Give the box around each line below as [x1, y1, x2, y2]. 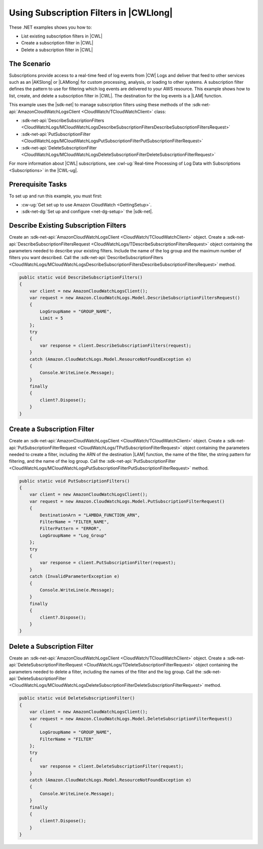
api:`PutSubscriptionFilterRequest [9, 445, 76, 451]
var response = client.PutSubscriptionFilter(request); [39, 560, 176, 566]
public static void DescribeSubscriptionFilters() [19, 274, 143, 280]
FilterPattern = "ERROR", [39, 526, 102, 531]
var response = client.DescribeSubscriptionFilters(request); [39, 342, 192, 348]
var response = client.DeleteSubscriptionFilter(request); [39, 764, 184, 769]
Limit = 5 [39, 316, 63, 321]
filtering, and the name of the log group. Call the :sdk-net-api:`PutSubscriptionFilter [9, 458, 176, 464]
